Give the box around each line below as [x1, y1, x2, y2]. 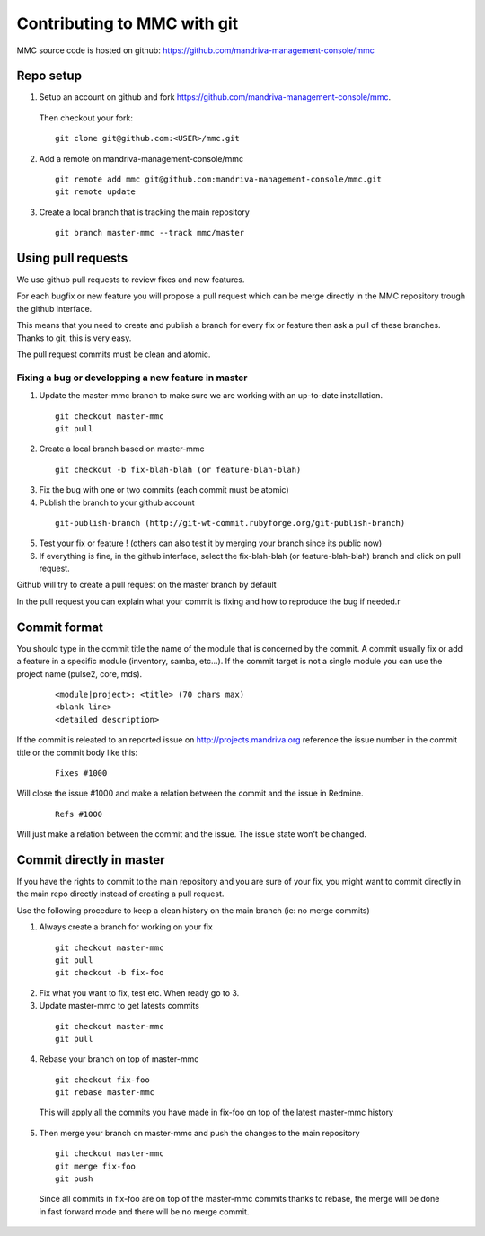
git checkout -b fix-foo [55, 967, 164, 978]
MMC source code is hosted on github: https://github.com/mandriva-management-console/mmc [16, 45, 375, 56]
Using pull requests [16, 251, 128, 265]
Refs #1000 [55, 809, 103, 819]
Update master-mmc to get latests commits [39, 1000, 199, 1011]
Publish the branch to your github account [39, 497, 195, 508]
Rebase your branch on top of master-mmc [39, 1054, 199, 1064]
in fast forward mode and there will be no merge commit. [39, 1205, 250, 1217]
